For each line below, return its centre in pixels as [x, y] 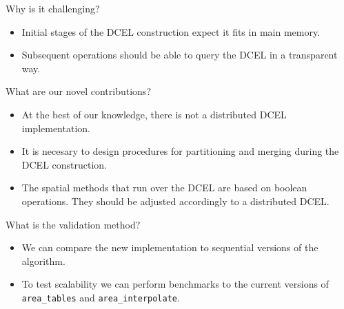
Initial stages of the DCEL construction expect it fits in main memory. [171, 31]
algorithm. [43, 260]
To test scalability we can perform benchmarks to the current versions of [175, 284]
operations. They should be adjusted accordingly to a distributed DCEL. [175, 201]
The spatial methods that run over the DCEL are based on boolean [164, 188]
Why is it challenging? [53, 8]
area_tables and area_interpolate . [101, 297]
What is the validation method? [73, 224]
